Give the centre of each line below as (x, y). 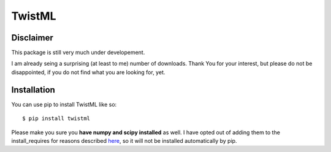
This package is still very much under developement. (78, 53)
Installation (33, 90)
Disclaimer (32, 38)
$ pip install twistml (56, 119)
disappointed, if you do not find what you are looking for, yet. (88, 72)
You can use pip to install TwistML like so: (64, 104)
